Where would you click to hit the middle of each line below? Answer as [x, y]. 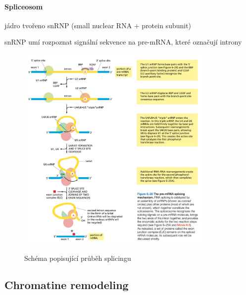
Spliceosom [24, 6]
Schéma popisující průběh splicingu [78, 258]
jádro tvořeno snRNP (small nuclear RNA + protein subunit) [98, 25]
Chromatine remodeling [67, 285]
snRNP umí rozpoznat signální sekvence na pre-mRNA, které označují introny [123, 42]
